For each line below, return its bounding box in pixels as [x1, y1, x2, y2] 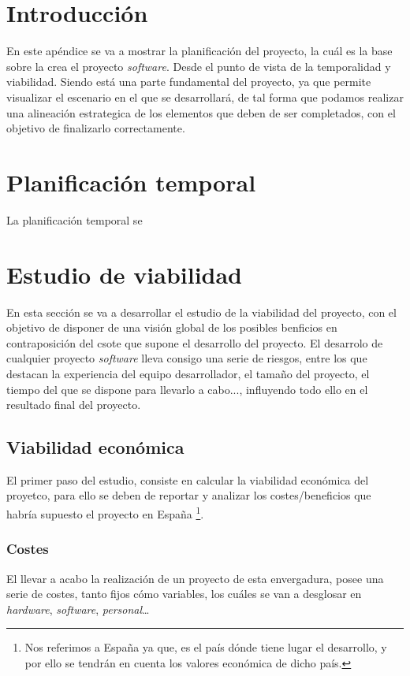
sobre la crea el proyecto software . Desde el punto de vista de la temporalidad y [6, 58, 391, 74]
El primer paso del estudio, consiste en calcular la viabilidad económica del [6, 471, 369, 488]
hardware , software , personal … [6, 600, 150, 617]
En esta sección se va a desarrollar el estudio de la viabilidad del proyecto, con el [6, 303, 397, 320]
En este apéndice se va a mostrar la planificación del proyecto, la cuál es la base [6, 43, 393, 59]
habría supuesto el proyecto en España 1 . [6, 503, 204, 522]
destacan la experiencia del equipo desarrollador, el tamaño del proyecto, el [6, 365, 370, 381]
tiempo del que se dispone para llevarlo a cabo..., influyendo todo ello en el [6, 381, 368, 397]
